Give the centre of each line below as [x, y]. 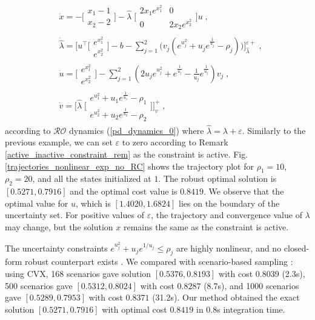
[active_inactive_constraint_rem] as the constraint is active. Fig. [127, 154]
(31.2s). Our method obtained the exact [226, 297]
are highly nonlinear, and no [229, 248]
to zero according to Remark [175, 142]
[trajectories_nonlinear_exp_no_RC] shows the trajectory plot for [129, 166]
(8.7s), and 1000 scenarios [251, 285]
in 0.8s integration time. [240, 309]
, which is [93, 203]
